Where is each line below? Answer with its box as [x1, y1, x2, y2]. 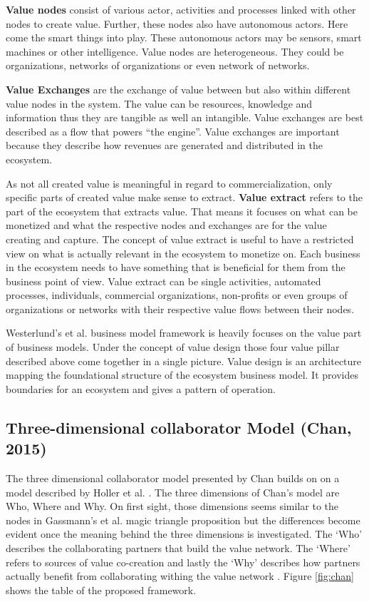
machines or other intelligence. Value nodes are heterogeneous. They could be [6, 44, 344, 58]
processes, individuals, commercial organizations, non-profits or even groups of [6, 287, 348, 302]
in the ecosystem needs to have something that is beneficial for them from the [6, 260, 345, 275]
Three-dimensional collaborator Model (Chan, [6, 416, 352, 438]
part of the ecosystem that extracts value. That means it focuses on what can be [6, 203, 358, 218]
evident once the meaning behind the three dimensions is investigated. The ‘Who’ [6, 526, 363, 541]
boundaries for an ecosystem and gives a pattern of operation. [6, 381, 276, 396]
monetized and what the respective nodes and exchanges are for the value [6, 218, 327, 233]
